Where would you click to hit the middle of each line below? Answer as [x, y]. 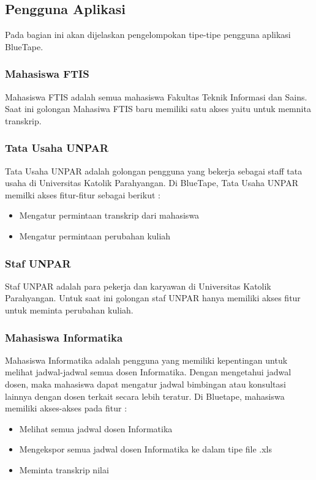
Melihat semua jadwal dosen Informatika [96, 428]
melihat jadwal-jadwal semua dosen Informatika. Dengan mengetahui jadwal [148, 372]
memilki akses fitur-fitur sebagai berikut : [83, 194]
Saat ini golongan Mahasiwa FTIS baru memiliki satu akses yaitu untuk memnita [158, 109]
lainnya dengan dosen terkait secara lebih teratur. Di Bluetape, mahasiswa [145, 396]
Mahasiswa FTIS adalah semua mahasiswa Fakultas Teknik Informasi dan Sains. [156, 96]
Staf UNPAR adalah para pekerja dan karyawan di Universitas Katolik [138, 286]
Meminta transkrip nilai [64, 469]
